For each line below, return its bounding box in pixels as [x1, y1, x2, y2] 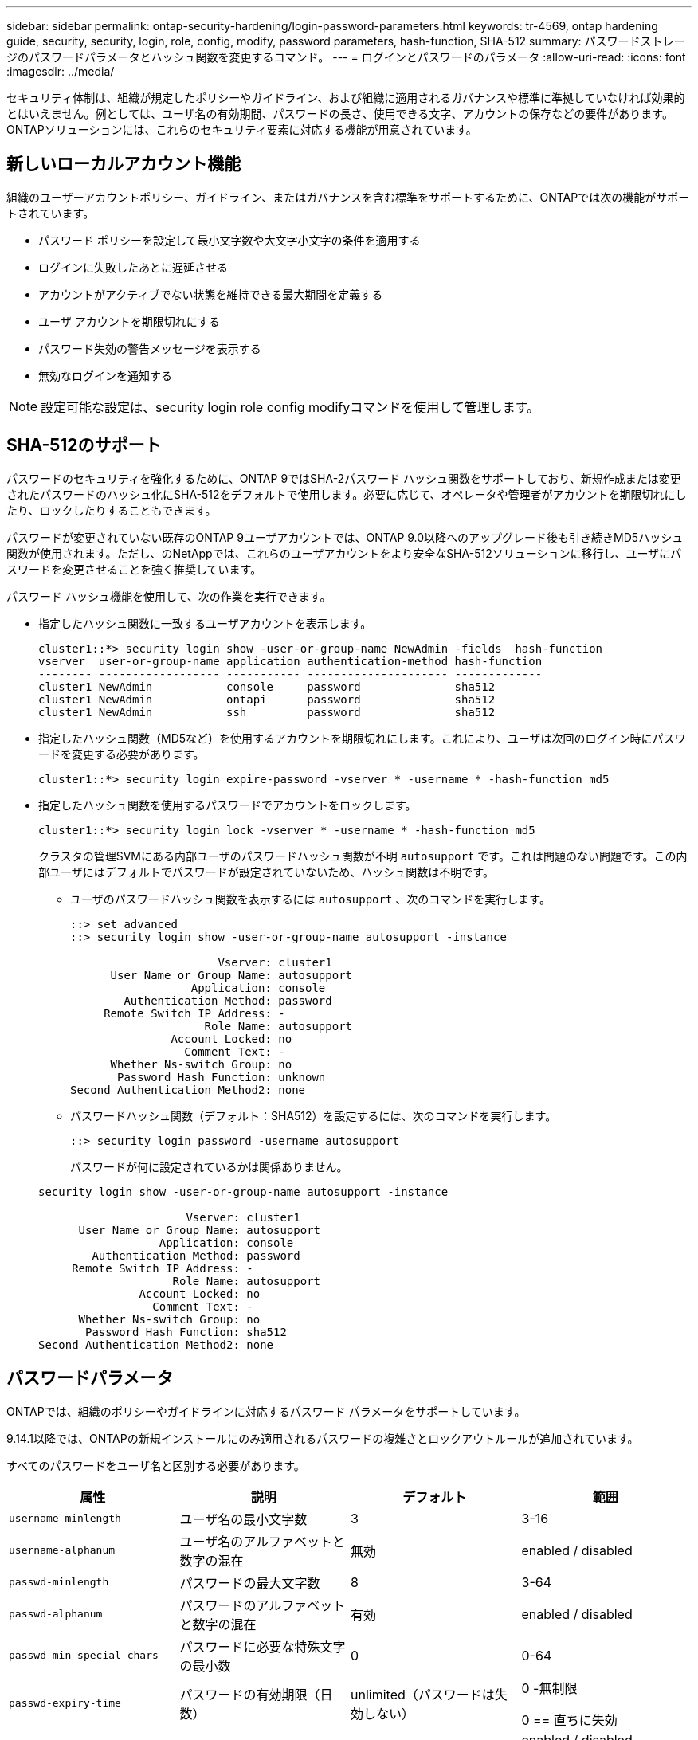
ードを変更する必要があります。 [38, 747, 205, 761]
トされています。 [6, 206, 95, 220]
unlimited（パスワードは [351, 1686, 495, 1703]
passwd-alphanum [9, 1608, 103, 1620]
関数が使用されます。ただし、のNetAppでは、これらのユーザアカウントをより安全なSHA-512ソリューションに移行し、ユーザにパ [6, 546, 682, 560]
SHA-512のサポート [6, 435, 162, 456]
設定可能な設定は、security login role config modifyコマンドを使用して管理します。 [41, 398, 540, 415]
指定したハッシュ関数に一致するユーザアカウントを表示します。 [38, 616, 372, 630]
